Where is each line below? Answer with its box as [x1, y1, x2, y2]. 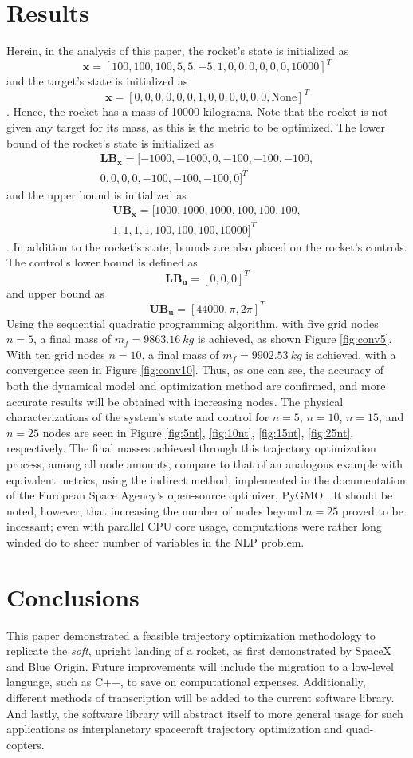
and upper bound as [6, 284, 105, 301]
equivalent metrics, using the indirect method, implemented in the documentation [6, 471, 406, 488]
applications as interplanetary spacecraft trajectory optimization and [6, 720, 343, 737]
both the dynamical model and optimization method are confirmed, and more [6, 377, 386, 393]
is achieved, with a [305, 345, 396, 362]
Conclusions [6, 580, 140, 613]
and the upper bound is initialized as [6, 186, 187, 203]
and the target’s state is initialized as [6, 73, 188, 89]
